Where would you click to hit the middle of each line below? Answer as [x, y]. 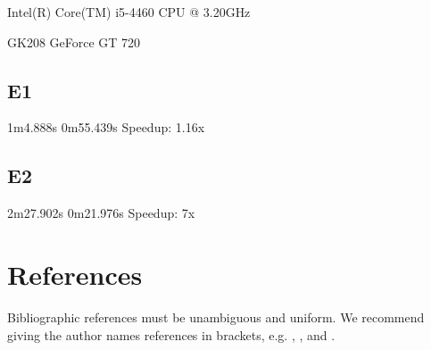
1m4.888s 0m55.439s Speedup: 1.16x [106, 127]
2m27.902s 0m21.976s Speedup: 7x [101, 213]
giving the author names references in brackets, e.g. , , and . [171, 334]
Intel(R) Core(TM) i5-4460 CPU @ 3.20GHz [129, 12]
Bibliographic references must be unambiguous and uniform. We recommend [216, 317]
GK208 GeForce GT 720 [74, 42]
